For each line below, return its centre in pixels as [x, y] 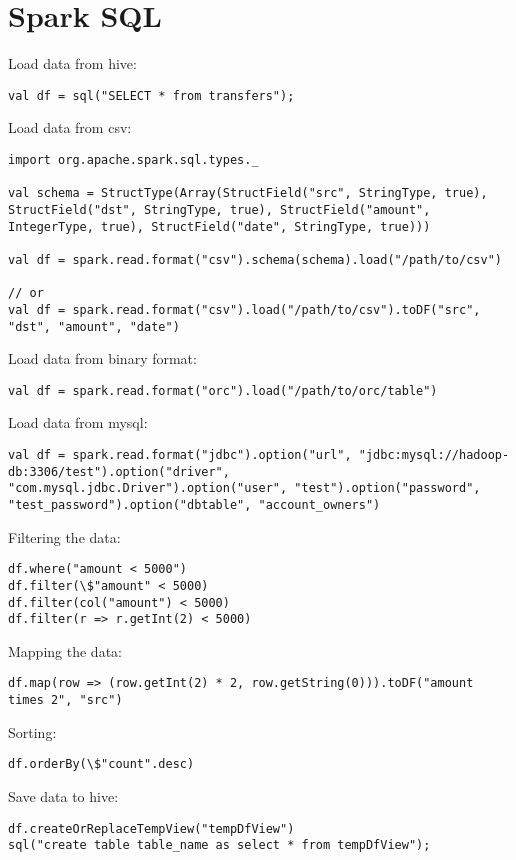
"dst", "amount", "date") [94, 326]
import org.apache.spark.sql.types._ [133, 159]
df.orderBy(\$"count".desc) [101, 764]
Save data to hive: [63, 796]
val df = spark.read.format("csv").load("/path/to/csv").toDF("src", [244, 309]
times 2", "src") [65, 700]
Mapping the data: [65, 650]
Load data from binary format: [102, 358]
